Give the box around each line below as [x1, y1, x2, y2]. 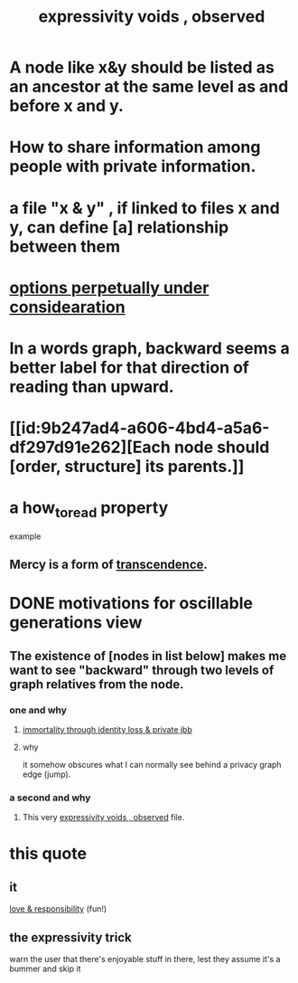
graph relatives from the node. [9, 676, 184, 692]
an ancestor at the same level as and [9, 77, 289, 97]
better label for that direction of [9, 357, 250, 377]
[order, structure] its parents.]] [9, 457, 245, 477]
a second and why [9, 791, 91, 804]
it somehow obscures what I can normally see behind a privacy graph [22, 759, 282, 770]
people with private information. [9, 156, 256, 177]
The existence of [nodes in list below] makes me [9, 648, 287, 664]
